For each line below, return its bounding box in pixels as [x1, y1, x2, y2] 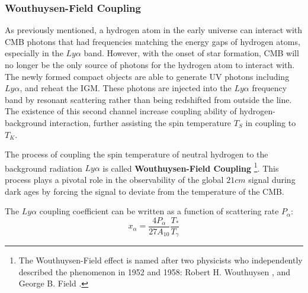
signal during [248, 173, 296, 185]
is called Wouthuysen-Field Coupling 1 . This [102, 160, 279, 174]
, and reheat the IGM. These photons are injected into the [20, 82, 232, 94]
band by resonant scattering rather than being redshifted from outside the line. [5, 93, 292, 105]
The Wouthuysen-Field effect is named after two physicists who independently [18, 254, 303, 266]
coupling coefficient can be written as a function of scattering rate [39, 205, 279, 217]
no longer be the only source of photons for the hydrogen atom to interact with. [5, 59, 295, 70]
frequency [252, 82, 287, 94]
